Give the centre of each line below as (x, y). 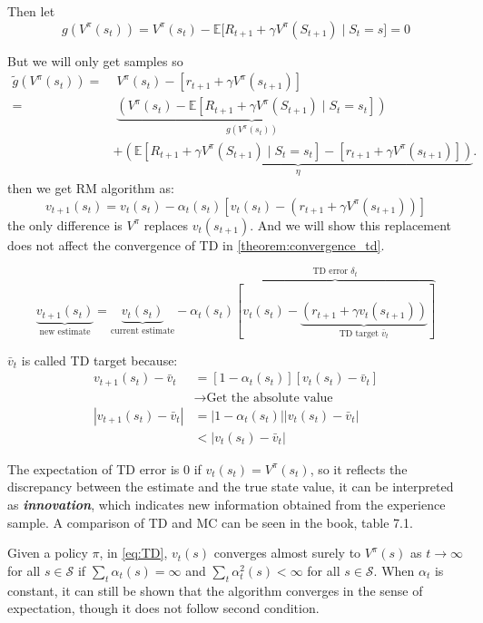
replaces (166, 224)
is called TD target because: (99, 360)
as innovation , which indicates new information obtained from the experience (227, 505)
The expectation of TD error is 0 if (104, 468)
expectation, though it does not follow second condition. (163, 608)
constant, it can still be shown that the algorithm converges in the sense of (215, 590)
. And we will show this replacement (351, 224)
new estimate (65, 332)
